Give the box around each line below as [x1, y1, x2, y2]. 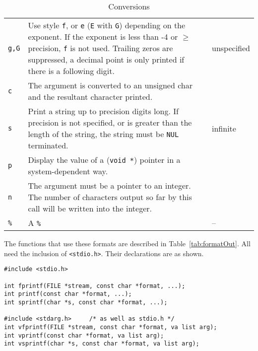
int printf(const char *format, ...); [4, 290, 132, 298]
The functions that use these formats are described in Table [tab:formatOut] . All [4, 238, 251, 248]
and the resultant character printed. [28, 91, 153, 102]
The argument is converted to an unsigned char [28, 79, 193, 91]
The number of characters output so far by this [28, 191, 192, 203]
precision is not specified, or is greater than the [28, 117, 192, 128]
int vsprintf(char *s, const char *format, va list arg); [4, 340, 199, 348]
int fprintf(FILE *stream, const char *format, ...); [4, 282, 186, 289]
